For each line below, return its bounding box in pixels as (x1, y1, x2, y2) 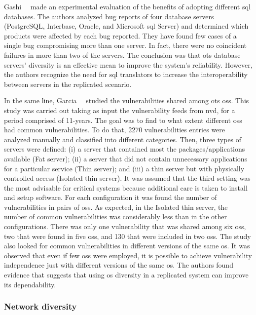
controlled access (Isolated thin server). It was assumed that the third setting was (4, 173, 251, 183)
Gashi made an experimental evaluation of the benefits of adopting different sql (4, 1, 251, 11)
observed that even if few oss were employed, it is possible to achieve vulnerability (4, 250, 252, 260)
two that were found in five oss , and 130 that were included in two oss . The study (4, 231, 251, 241)
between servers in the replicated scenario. (4, 79, 132, 89)
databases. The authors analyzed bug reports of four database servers (4, 11, 214, 21)
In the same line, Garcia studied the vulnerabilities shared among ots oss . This (4, 95, 249, 106)
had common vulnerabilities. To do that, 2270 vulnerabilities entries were (4, 124, 225, 135)
